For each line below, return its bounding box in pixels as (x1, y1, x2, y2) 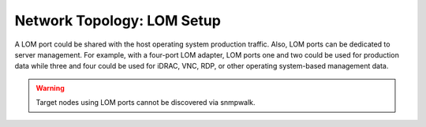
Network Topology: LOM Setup (14, 12, 221, 29)
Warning (35, 83, 65, 92)
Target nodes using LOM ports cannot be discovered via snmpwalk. (35, 98, 256, 107)
